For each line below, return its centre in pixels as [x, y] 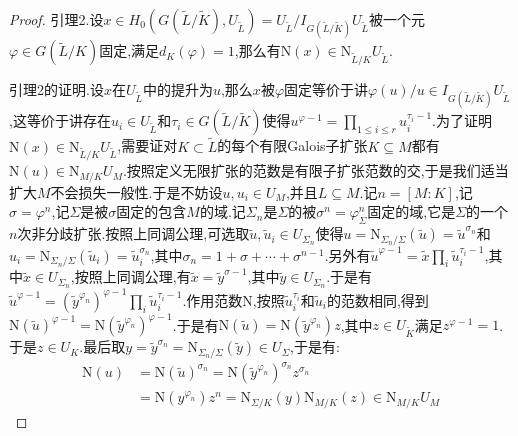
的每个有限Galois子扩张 [292, 145]
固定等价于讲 [326, 89]
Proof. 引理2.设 [56, 19]
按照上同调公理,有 [132, 276]
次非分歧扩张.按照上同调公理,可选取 [133, 233]
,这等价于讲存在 [60, 120]
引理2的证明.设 [56, 89]
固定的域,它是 [411, 211]
